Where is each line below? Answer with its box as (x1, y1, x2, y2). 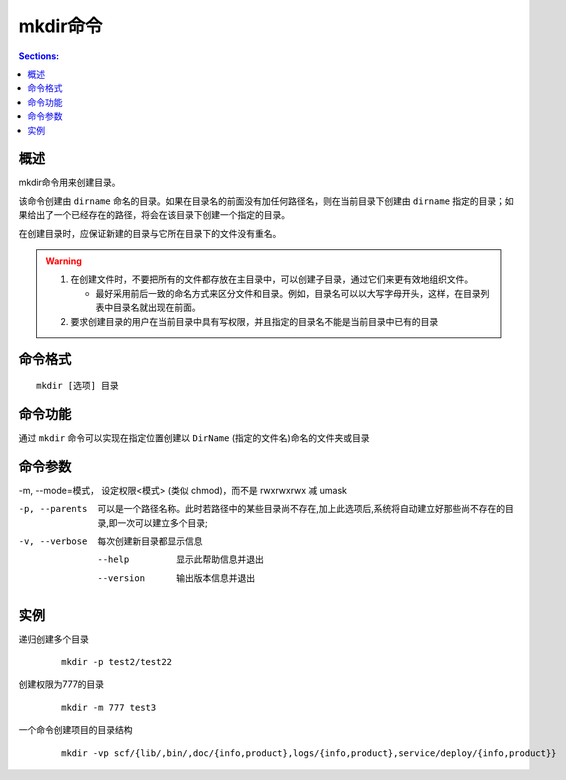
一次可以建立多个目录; (117, 516, 209, 529)
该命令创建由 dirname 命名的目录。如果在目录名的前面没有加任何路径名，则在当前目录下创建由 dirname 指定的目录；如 (18, 195, 514, 207)
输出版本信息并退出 (176, 571, 255, 584)
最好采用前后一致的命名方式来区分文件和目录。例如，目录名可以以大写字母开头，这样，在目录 (95, 287, 481, 299)
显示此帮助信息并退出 (176, 553, 264, 565)
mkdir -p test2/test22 (61, 656, 173, 667)
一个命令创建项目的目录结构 (18, 724, 133, 736)
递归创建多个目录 (18, 633, 89, 645)
